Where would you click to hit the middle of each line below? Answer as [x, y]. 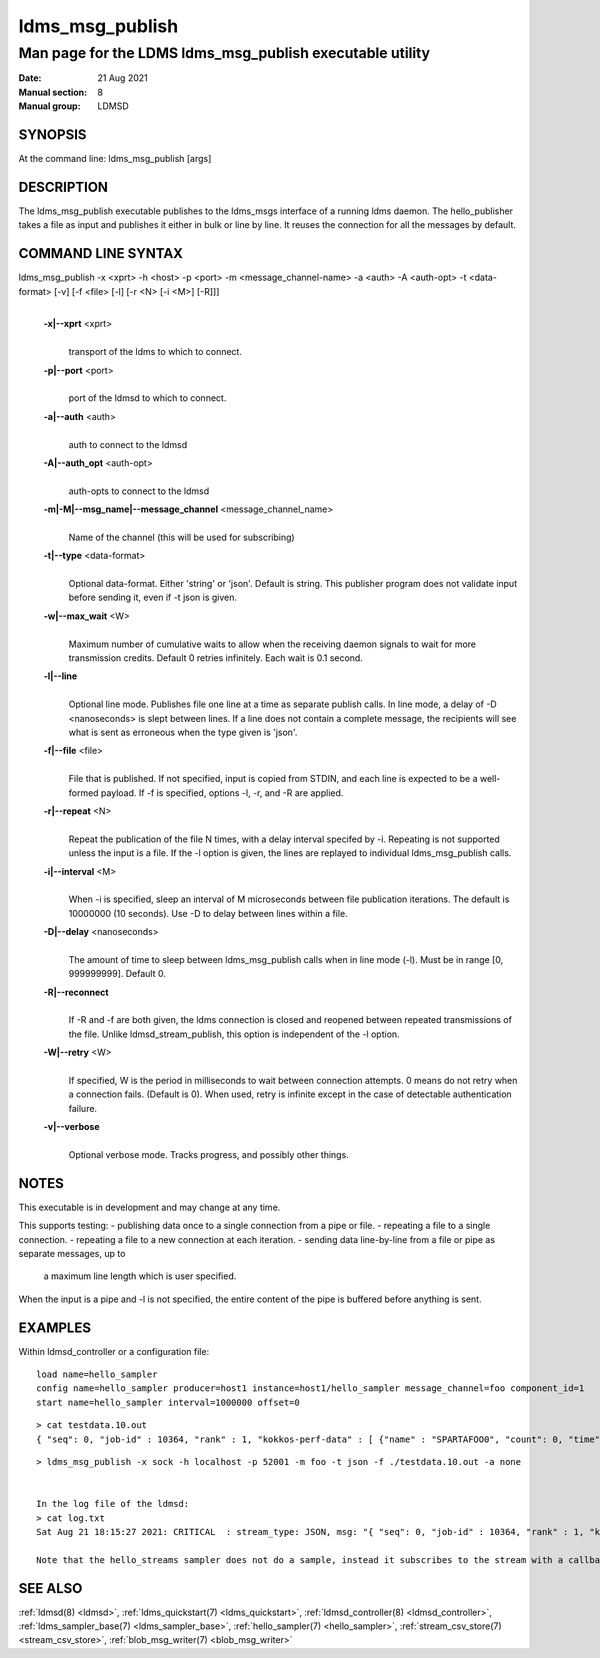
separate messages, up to [72, 1254]
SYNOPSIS [52, 134]
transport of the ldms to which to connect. [155, 352]
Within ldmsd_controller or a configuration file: [114, 1351]
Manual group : [49, 106]
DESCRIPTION [63, 186]
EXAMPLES [55, 1327]
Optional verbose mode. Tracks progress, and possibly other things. [208, 1154]
